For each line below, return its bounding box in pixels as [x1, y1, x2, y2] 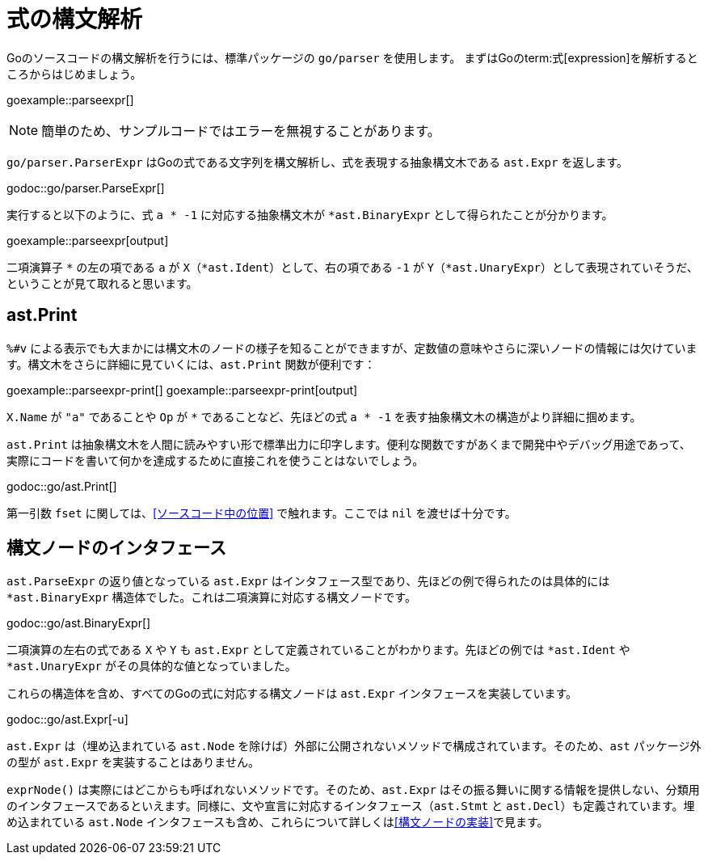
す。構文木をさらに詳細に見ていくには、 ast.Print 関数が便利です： [6, 357, 376, 371]
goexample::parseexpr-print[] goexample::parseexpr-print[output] [6, 382, 358, 397]
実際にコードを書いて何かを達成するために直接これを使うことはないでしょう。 [6, 453, 424, 467]
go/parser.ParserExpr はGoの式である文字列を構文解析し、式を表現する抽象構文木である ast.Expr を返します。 [6, 154, 628, 169]
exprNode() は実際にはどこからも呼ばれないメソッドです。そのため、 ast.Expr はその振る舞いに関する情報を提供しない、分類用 [6, 783, 700, 797]
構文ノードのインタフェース [6, 538, 226, 559]
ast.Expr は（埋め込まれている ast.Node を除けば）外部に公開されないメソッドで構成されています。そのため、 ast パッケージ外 [6, 739, 702, 753]
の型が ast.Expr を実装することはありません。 [6, 755, 259, 770]
